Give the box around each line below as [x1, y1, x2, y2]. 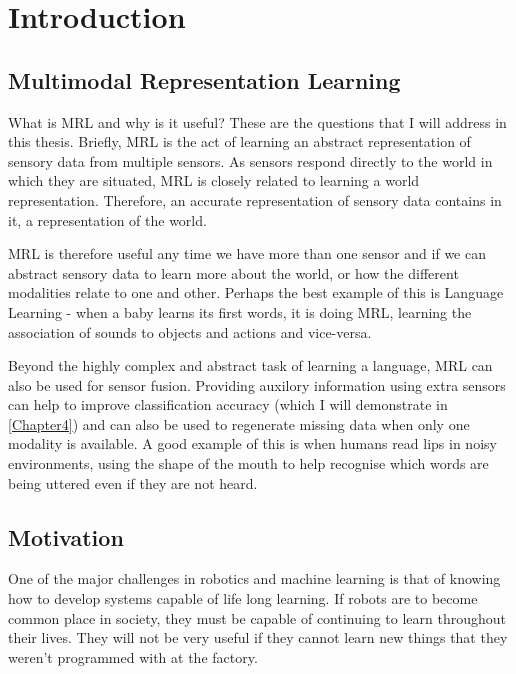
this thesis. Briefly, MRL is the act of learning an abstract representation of [8, 131, 471, 152]
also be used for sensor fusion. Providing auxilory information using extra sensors [8, 374, 506, 395]
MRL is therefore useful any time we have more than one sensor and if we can [8, 243, 486, 264]
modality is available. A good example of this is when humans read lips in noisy [8, 433, 497, 454]
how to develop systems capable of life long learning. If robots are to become [8, 588, 478, 609]
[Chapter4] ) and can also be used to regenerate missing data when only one [8, 413, 470, 434]
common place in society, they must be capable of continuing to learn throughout [8, 607, 507, 628]
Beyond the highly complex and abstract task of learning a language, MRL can [8, 355, 493, 376]
